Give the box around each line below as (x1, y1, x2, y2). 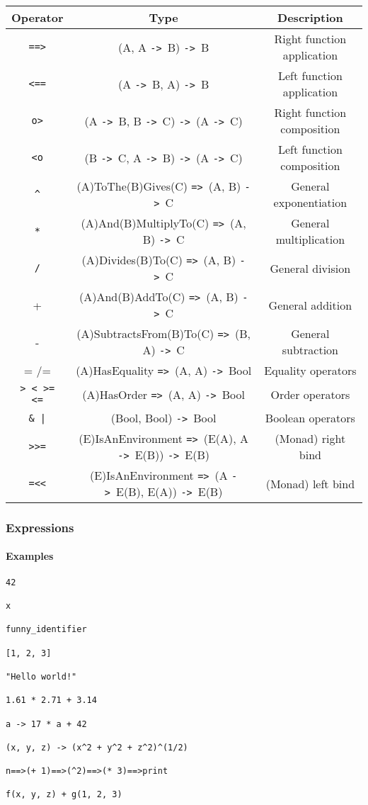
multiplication (275, 231, 345, 247)
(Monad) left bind (265, 475, 355, 492)
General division (270, 259, 351, 276)
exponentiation (273, 194, 347, 210)
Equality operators (264, 362, 357, 378)
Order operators (270, 385, 350, 402)
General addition (268, 296, 352, 313)
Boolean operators (265, 410, 355, 426)
